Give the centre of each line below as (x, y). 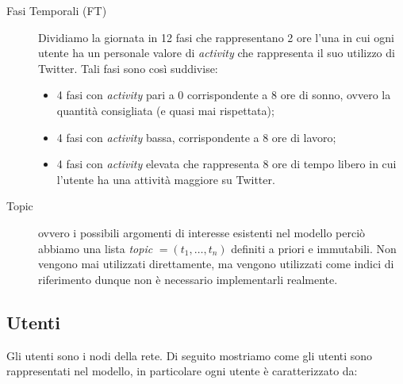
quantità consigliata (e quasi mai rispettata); (165, 110)
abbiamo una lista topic (96, 248)
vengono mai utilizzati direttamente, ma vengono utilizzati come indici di (216, 264)
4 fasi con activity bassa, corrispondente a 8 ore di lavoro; (196, 137)
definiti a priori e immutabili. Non (314, 248)
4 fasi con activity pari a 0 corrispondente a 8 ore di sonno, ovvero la (224, 95)
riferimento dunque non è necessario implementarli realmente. (188, 279)
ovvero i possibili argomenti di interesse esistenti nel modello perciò (202, 232)
